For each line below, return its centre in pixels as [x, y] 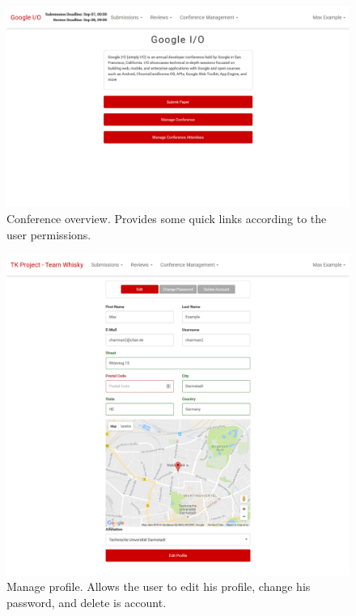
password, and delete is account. [87, 602]
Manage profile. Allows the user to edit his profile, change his [159, 586]
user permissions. [49, 234]
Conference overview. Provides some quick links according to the [167, 219]
